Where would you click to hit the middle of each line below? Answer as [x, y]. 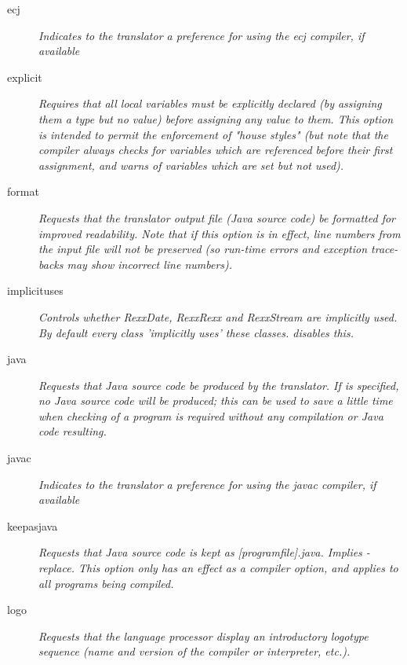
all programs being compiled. [106, 583]
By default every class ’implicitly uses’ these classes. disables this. [196, 332]
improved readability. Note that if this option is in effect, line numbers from [220, 233]
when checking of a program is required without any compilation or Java [211, 415]
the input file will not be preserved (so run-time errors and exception [203, 249]
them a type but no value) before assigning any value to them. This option [216, 118]
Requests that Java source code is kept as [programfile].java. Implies [200, 552]
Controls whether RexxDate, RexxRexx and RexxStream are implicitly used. [218, 316]
